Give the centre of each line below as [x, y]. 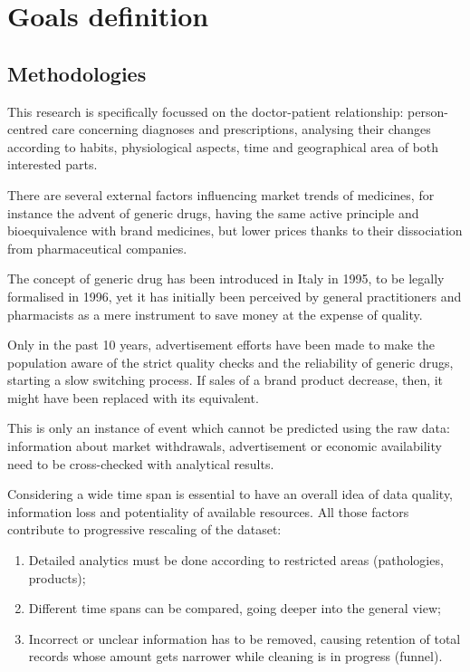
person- [428, 111]
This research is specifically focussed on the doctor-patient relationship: [206, 111]
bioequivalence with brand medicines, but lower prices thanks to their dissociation [235, 230]
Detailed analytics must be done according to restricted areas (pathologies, [236, 560]
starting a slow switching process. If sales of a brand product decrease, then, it [225, 380]
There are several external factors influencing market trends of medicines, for [221, 194]
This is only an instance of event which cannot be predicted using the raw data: [229, 428]
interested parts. [53, 164]
